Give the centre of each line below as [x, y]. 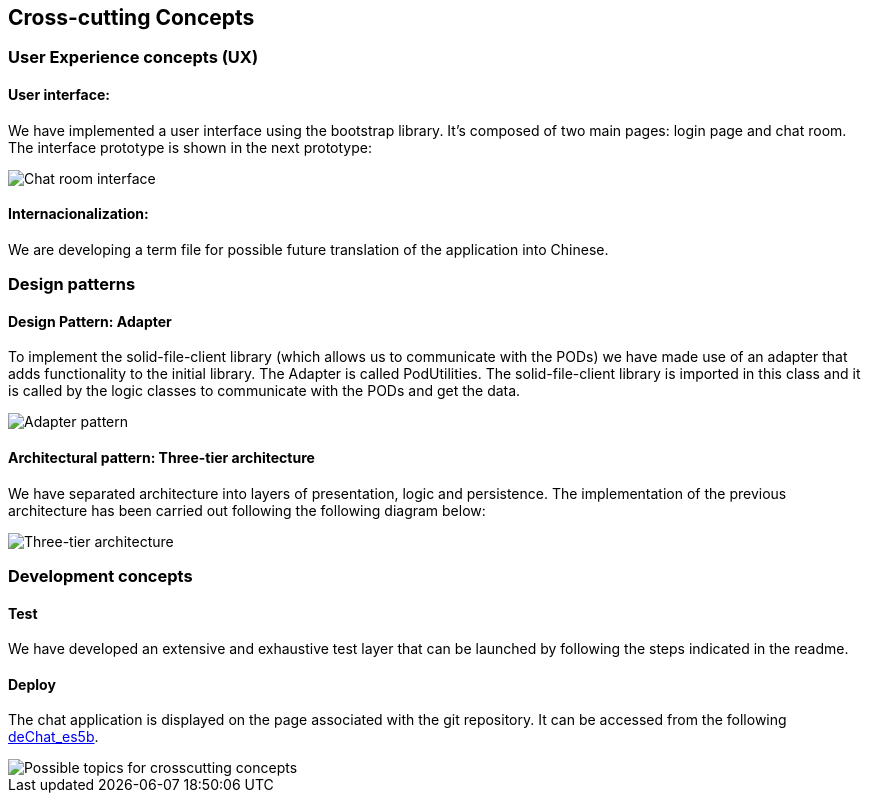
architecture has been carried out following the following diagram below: [247, 510]
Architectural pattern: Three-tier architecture [161, 458]
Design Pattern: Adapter [90, 321]
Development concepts [100, 576]
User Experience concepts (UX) [133, 57]
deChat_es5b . [53, 737]
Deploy [32, 684]
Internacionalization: [78, 214]
